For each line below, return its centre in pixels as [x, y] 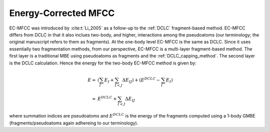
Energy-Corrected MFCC [62, 13]
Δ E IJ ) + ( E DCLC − [141, 80]
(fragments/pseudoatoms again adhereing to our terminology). [74, 123]
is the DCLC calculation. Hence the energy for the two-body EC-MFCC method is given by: [103, 63]
